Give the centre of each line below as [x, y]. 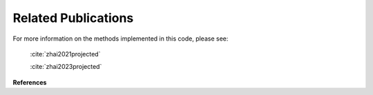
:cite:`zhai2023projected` [66, 67]
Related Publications [73, 18]
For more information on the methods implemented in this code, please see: [121, 39]
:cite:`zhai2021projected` [65, 54]
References [30, 82]
